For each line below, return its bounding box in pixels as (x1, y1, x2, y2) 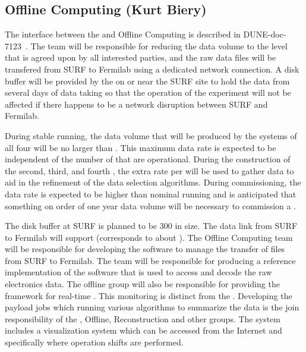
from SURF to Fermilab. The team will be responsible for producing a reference (5, 254, 296, 266)
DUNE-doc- (243, 28, 286, 40)
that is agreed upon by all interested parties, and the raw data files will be (5, 51, 276, 64)
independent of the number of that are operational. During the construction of (5, 153, 291, 165)
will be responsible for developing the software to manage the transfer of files (5, 243, 285, 255)
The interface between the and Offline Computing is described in (5, 28, 241, 40)
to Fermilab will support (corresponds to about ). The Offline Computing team (5, 231, 293, 243)
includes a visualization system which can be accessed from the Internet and (5, 324, 282, 337)
